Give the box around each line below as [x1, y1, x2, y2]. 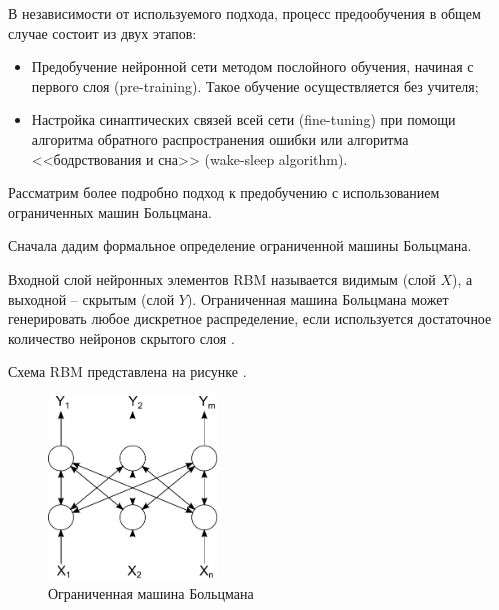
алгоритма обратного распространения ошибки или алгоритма [31, 128, 409, 149]
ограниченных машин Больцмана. [8, 201, 212, 222]
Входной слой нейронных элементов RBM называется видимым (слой [8, 268, 436, 289]
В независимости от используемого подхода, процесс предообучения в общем [8, 3, 481, 23]
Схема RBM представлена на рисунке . [8, 361, 247, 382]
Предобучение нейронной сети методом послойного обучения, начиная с [31, 56, 474, 77]
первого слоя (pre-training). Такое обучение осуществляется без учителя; [31, 75, 479, 96]
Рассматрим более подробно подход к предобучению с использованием [8, 182, 440, 203]
